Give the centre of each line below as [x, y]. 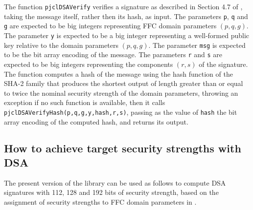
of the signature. [223, 64]
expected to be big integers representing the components [89, 64]
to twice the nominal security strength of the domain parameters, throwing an [121, 93]
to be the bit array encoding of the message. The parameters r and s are [113, 54]
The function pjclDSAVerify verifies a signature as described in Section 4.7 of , [123, 6]
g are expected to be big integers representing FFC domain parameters [110, 26]
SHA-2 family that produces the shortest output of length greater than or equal [124, 83]
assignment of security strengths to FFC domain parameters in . [100, 201]
